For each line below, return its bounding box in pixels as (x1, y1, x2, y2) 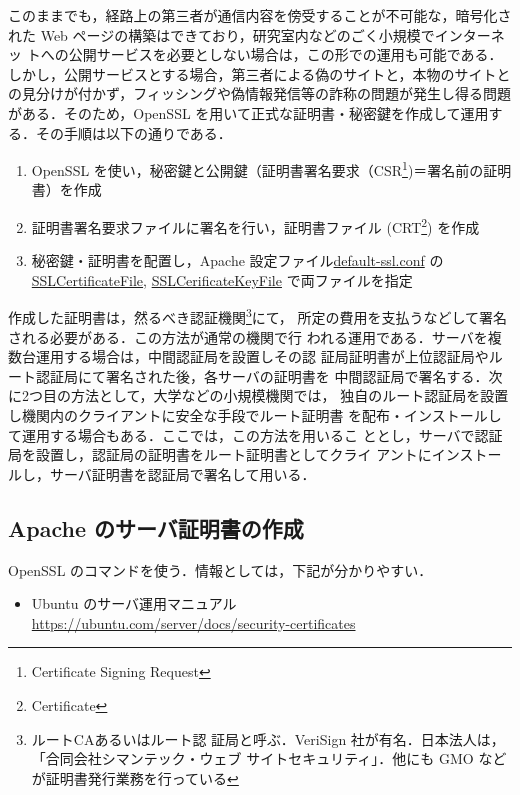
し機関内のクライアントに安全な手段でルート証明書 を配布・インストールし (8, 405, 502, 426)
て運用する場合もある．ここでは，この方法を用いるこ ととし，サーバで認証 (8, 424, 503, 445)
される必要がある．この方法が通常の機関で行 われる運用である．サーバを (8, 326, 488, 347)
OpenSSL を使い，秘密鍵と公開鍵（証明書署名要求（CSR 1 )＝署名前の (31, 157, 484, 180)
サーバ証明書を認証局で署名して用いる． (49, 463, 316, 484)
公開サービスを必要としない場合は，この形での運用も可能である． (68, 44, 503, 65)
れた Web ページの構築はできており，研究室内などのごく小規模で (8, 24, 435, 45)
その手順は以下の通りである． (35, 122, 232, 143)
